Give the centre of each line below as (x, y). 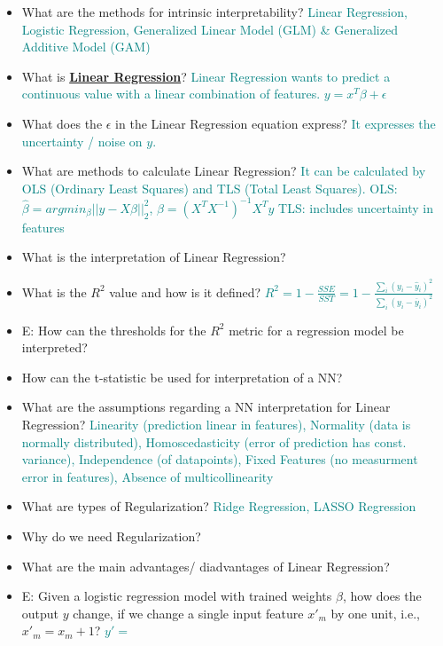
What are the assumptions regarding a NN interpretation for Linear (206, 407)
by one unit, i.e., (375, 613)
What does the (62, 123)
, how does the (382, 596)
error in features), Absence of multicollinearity (148, 476)
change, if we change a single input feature (188, 613)
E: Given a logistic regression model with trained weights (177, 596)
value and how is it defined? (185, 291)
